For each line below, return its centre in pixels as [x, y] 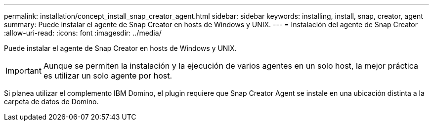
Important [23, 71]
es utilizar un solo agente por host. [108, 76]
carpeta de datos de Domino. [51, 102]
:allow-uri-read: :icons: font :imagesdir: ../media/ [83, 33]
